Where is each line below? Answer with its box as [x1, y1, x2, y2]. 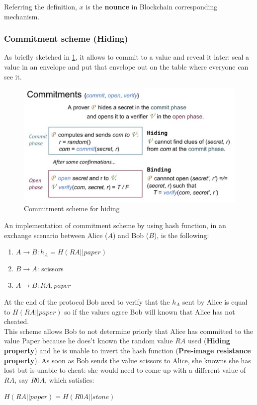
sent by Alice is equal [182, 297, 248, 307]
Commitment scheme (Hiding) [4, 32, 128, 45]
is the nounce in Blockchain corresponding [86, 1, 218, 11]
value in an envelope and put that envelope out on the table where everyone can [4, 62, 249, 72]
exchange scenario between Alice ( [4, 230, 108, 240]
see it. [4, 71, 22, 81]
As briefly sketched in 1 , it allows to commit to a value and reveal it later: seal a [4, 52, 250, 62]
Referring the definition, [4, 1, 77, 11]
